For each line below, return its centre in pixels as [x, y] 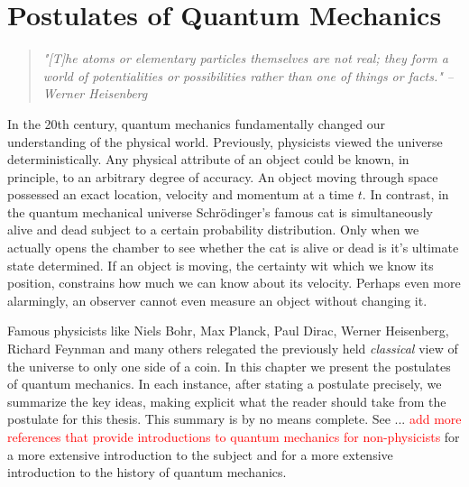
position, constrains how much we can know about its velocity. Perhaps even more [234, 283]
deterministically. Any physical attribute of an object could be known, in [208, 159]
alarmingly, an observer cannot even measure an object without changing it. [217, 300]
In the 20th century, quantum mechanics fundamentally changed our [197, 123]
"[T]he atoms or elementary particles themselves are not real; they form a [245, 58]
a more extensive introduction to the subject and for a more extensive [200, 454]
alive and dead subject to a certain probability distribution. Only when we [213, 230]
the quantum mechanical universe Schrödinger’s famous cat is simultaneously [220, 211]
